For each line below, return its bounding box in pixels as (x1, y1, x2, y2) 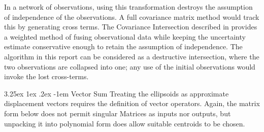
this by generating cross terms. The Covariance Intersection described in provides (4, 21, 257, 32)
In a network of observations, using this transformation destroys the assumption (4, 2, 253, 12)
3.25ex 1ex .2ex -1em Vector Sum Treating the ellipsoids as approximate (4, 88, 229, 98)
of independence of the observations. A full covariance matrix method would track (4, 11, 259, 22)
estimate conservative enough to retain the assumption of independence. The (4, 41, 243, 52)
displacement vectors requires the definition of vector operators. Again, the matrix (4, 98, 260, 109)
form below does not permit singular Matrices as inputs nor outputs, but (4, 108, 231, 118)
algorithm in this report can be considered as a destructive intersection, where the (4, 51, 259, 61)
